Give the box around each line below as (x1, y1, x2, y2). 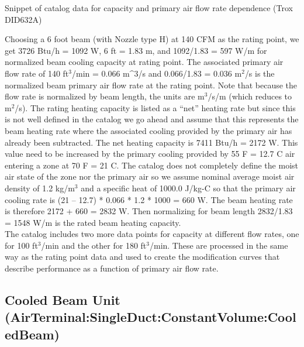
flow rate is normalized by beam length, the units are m (5, 90, 205, 102)
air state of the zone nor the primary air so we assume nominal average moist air (5, 170, 295, 183)
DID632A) (5, 13, 42, 25)
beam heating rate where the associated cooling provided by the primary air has (5, 124, 292, 136)
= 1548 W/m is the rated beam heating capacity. (5, 216, 181, 228)
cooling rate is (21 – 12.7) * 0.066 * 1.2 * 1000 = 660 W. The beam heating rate (5, 193, 293, 205)
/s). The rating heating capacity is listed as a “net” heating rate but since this (15, 101, 296, 114)
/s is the (244, 67, 275, 79)
